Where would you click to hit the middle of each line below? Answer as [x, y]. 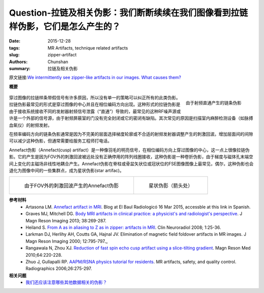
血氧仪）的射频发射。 [31, 125]
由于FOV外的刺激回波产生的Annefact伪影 [72, 186]
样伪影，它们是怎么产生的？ [65, 26]
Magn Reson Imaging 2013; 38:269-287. [66, 220]
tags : [14, 48]
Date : [15, 41]
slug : [14, 55]
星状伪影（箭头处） [171, 186]
